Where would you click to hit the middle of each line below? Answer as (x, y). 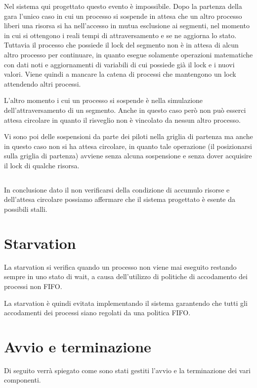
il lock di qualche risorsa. (42, 165)
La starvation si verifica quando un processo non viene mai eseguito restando (120, 267)
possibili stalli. (26, 209)
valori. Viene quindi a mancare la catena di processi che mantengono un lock (120, 74)
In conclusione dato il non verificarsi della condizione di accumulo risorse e (117, 189)
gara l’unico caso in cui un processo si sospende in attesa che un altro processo (123, 16)
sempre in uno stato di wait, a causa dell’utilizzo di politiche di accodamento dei (126, 276)
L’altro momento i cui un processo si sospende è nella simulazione (104, 100)
